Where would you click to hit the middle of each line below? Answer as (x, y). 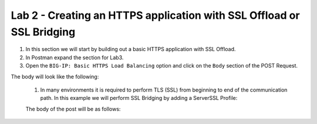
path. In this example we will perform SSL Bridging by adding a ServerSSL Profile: (139, 98)
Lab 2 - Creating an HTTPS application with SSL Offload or (155, 15)
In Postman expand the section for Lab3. (75, 57)
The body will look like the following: (55, 76)
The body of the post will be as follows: (73, 109)
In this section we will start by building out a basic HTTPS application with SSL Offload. (131, 49)
